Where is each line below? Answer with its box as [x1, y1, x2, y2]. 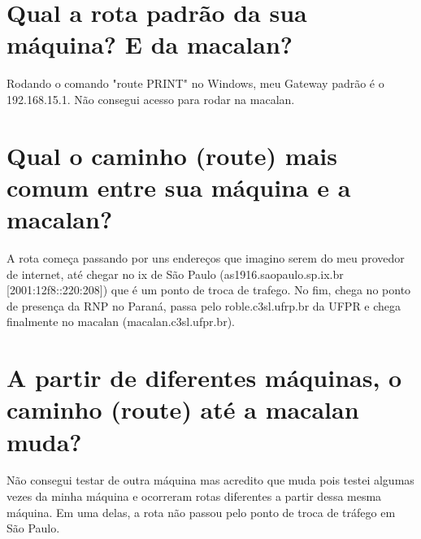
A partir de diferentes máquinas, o [7, 361, 402, 394]
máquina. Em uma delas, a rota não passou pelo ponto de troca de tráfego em [7, 503, 396, 520]
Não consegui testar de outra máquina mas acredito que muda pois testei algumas [7, 472, 414, 489]
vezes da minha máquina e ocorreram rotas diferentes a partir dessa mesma [7, 488, 382, 505]
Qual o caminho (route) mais [7, 138, 337, 172]
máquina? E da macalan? [7, 28, 293, 61]
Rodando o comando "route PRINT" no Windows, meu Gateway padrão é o [7, 75, 384, 92]
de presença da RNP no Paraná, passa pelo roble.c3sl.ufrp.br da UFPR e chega [7, 297, 401, 314]
